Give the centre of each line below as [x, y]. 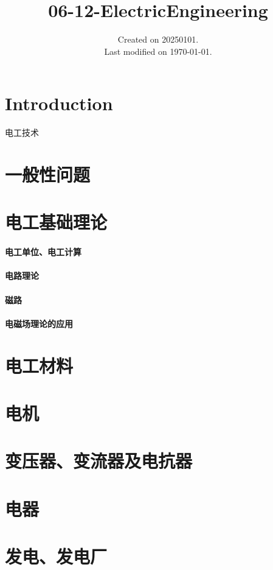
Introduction [59, 103]
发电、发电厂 [56, 556]
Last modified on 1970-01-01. [158, 51]
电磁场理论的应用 [39, 323]
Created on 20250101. [158, 39]
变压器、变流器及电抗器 [99, 461]
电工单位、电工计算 [43, 252]
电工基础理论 [56, 222]
